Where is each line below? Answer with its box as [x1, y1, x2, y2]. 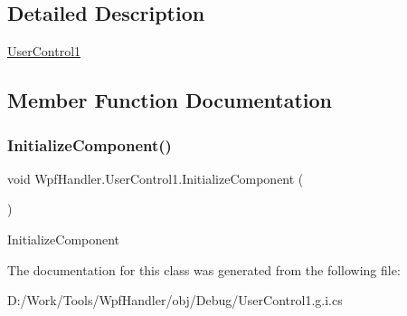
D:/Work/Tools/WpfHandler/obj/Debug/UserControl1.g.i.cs [7, 291, 343, 310]
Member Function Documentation [7, 86, 333, 114]
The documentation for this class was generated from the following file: [7, 260, 401, 279]
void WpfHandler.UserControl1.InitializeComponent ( [7, 168, 304, 187]
